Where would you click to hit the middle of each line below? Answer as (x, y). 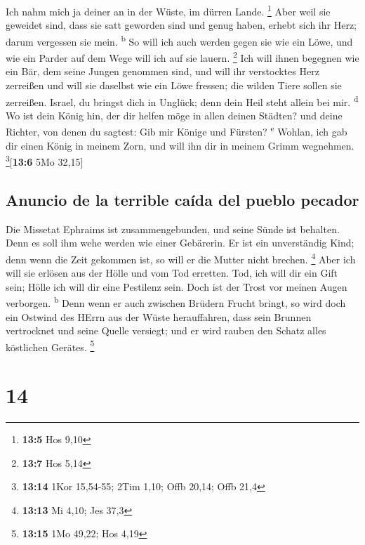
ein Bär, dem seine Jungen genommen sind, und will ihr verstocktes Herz (162, 71)
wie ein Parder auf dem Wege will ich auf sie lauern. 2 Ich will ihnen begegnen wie (182, 57)
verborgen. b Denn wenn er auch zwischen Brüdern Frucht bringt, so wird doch (176, 302)
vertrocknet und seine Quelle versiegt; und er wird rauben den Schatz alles (166, 330)
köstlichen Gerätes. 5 (50, 346)
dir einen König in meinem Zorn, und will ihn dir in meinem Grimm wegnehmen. (180, 145)
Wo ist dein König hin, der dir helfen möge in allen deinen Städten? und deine (174, 115)
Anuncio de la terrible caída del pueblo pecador (182, 199)
